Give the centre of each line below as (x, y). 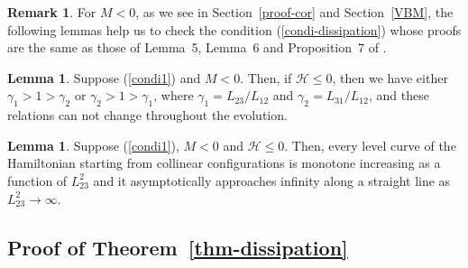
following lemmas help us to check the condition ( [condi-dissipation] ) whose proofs (234, 29)
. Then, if (266, 77)
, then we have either (390, 77)
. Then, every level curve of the (370, 145)
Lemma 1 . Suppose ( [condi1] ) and (104, 77)
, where (174, 95)
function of (37, 180)
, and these (399, 95)
